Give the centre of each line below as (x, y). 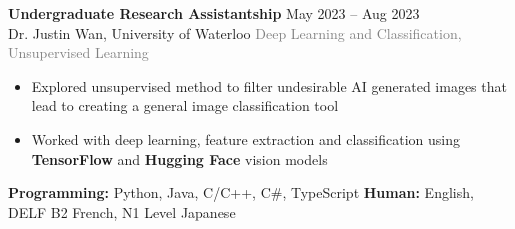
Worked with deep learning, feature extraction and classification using (245, 138)
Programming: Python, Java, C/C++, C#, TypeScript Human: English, (241, 192)
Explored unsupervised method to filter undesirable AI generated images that (269, 85)
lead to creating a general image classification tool (185, 105)
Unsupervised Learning (78, 52)
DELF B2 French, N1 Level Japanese (122, 211)
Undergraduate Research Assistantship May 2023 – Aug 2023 (214, 13)
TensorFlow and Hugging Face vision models (179, 158)
